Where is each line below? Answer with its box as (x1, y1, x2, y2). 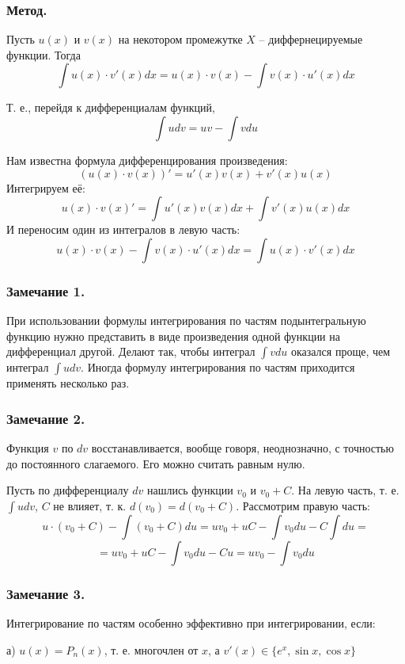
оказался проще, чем (290, 343, 391, 360)
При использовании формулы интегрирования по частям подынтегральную (6, 312, 366, 328)
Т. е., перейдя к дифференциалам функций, (6, 99, 215, 116)
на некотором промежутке (118, 31, 243, 48)
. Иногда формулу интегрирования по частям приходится (81, 359, 355, 376)
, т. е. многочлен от (104, 641, 199, 658)
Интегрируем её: (6, 179, 85, 196)
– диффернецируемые (259, 31, 363, 48)
